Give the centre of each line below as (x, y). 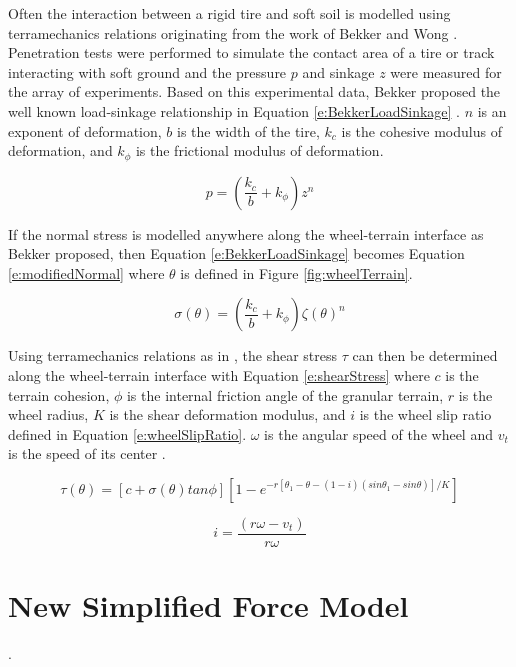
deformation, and (60, 150)
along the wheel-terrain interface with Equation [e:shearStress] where (219, 374)
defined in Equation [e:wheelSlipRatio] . (127, 433)
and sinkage (338, 71)
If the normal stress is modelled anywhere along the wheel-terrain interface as (246, 233)
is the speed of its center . (87, 453)
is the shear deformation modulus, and (227, 414)
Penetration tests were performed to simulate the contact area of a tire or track (251, 52)
